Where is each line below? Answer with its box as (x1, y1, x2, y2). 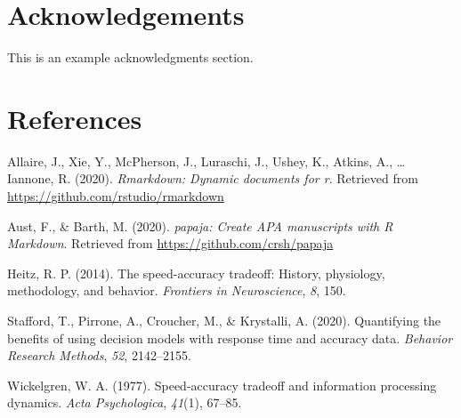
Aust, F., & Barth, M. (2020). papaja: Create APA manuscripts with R (7, 216, 393, 235)
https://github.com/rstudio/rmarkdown (7, 187, 224, 205)
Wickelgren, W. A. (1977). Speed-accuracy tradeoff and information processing (7, 375, 437, 394)
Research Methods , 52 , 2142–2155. (7, 346, 191, 365)
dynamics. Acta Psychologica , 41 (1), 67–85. (7, 393, 242, 412)
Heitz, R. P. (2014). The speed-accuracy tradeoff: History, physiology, (7, 263, 385, 282)
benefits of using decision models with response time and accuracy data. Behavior (7, 328, 453, 347)
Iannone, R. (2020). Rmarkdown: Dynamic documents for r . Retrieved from (7, 169, 418, 188)
